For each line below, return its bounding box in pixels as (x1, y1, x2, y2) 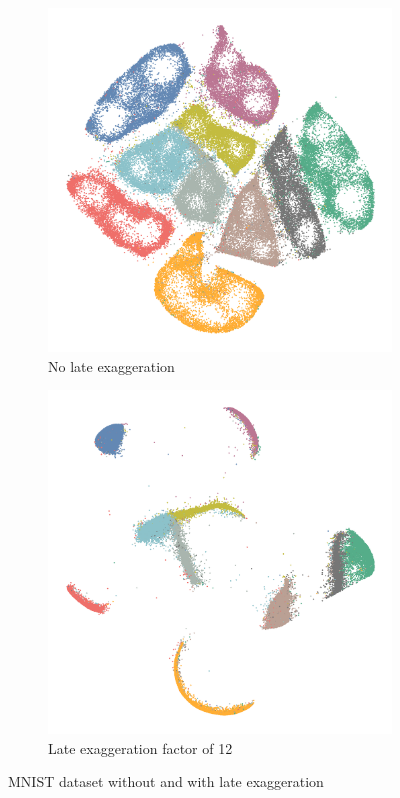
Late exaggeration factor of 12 (48, 737, 233, 758)
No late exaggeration (48, 355, 175, 376)
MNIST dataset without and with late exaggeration (8, 771, 324, 792)
